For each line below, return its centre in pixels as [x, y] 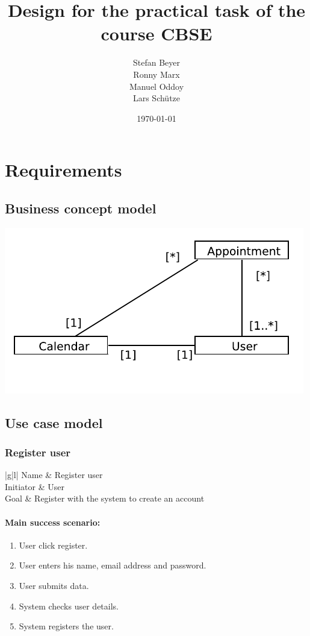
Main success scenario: [53, 522]
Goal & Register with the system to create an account [105, 498]
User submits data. [54, 586]
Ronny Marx [157, 74]
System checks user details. [69, 606]
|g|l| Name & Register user [54, 475]
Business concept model [81, 208]
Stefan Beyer [156, 62]
